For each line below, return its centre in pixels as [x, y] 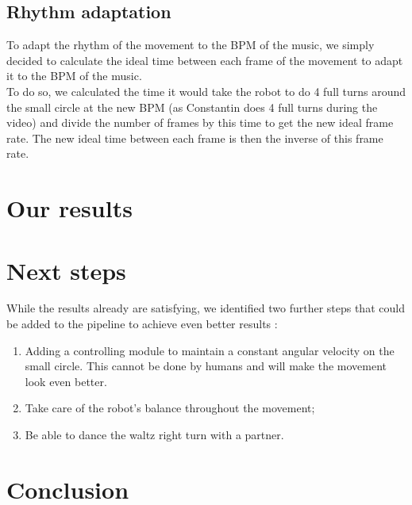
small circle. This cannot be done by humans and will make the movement [206, 366]
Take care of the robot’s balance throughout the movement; [170, 408]
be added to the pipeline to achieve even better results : [142, 324]
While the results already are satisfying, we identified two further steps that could [206, 308]
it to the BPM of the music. [74, 76]
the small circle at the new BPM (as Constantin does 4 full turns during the [192, 107]
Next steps [66, 270]
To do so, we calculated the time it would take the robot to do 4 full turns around [206, 91]
